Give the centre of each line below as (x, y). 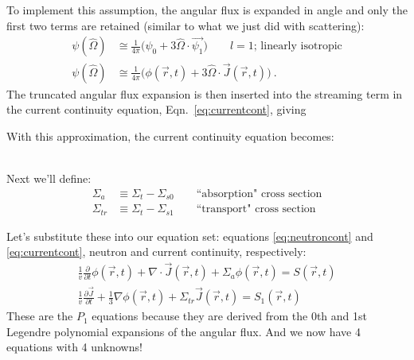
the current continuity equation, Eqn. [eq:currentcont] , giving (156, 109)
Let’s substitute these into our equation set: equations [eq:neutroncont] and (190, 236)
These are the (40, 316)
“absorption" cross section (259, 194)
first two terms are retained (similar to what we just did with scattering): (186, 25)
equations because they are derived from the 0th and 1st (230, 316)
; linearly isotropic (298, 46)
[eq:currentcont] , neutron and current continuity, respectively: (156, 252)
